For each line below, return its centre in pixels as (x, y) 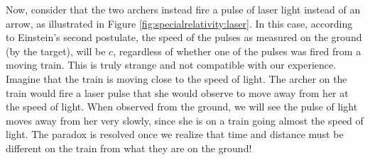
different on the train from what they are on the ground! (129, 148)
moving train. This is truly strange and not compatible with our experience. (171, 65)
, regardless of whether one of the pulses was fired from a (237, 51)
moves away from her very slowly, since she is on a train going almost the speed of (185, 120)
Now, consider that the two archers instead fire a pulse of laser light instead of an (183, 9)
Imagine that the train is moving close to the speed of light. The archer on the (176, 78)
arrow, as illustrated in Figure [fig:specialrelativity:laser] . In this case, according (179, 23)
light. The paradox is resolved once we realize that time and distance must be (175, 134)
